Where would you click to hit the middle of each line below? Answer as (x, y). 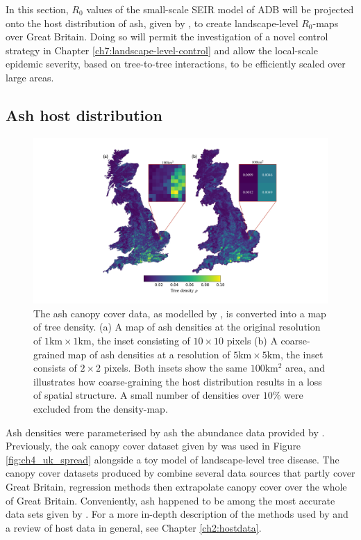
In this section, (37, 9)
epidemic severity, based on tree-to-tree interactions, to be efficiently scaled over (176, 64)
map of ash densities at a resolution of (149, 354)
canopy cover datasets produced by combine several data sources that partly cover (180, 473)
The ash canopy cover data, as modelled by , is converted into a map (180, 313)
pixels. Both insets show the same (175, 368)
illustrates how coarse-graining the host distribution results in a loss (178, 381)
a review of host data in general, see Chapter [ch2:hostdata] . (134, 527)
